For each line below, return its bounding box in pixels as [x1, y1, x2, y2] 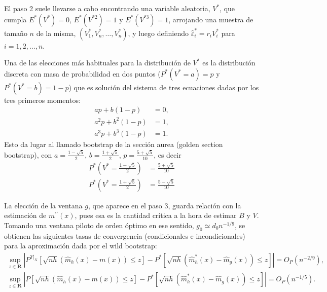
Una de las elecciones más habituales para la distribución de [4, 57, 191, 68]
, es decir [154, 149, 181, 160]
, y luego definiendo [128, 27, 189, 38]
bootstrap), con [4, 149, 52, 160]
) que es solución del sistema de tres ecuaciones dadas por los [68, 82, 259, 92]
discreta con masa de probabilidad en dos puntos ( [4, 68, 161, 79]
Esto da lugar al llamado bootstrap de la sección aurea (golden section [4, 139, 223, 150]
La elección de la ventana [4, 200, 83, 210]
